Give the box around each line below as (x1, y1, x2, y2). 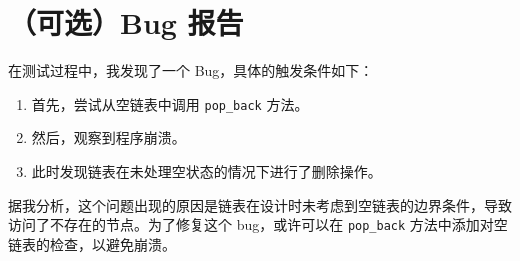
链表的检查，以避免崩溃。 (8, 233, 176, 254)
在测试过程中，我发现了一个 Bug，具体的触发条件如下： (8, 60, 374, 81)
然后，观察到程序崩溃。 (31, 127, 186, 148)
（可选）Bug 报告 (8, 2, 244, 43)
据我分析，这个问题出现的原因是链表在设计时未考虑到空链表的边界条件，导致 (8, 194, 512, 215)
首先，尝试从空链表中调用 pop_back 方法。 (31, 93, 309, 114)
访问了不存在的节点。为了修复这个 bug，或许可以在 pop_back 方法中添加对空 (8, 214, 508, 235)
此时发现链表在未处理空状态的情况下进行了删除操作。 (31, 160, 382, 181)
